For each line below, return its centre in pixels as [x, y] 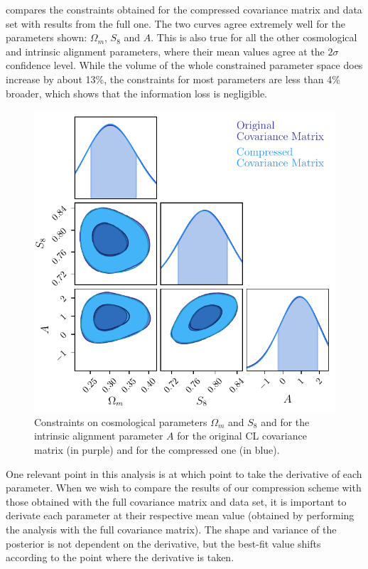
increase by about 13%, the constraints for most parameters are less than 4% [173, 79]
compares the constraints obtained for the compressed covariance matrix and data [184, 9]
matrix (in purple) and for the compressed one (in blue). [157, 449]
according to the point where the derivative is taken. [120, 557]
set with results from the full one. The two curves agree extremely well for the [176, 23]
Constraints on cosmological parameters [121, 421]
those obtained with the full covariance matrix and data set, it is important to [176, 501]
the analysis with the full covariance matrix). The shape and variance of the [171, 529]
